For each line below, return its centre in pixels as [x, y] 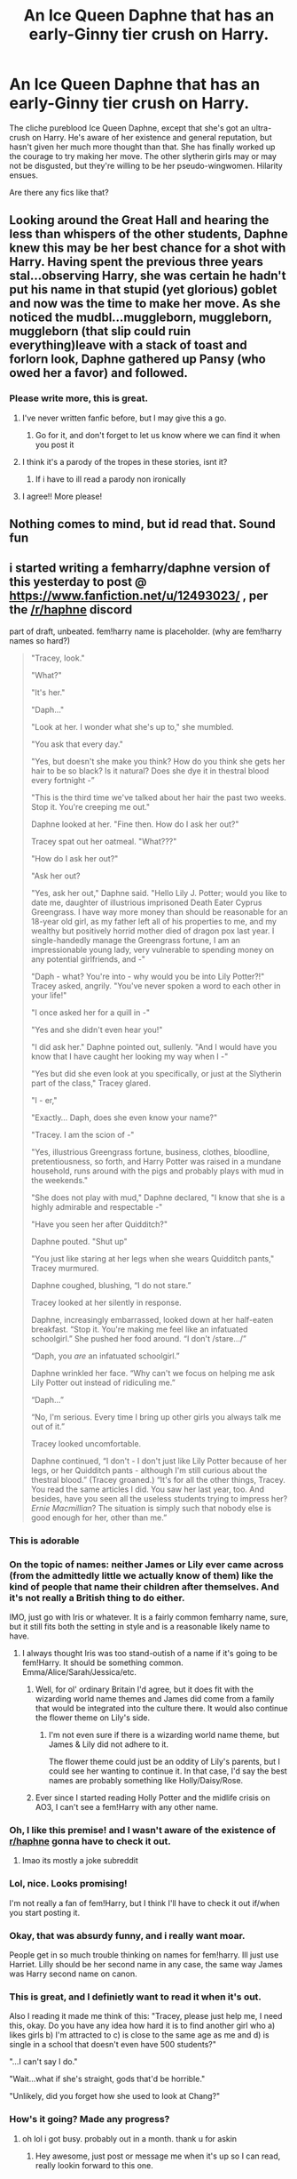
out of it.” [47, 1426]
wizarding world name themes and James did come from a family [155, 1699]
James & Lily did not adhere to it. [108, 1744]
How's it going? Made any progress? [90, 2119]
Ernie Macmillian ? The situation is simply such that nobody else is [151, 1508]
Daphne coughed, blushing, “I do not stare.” [111, 1285]
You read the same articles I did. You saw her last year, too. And [147, 1489]
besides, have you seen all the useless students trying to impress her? [159, 1498]
